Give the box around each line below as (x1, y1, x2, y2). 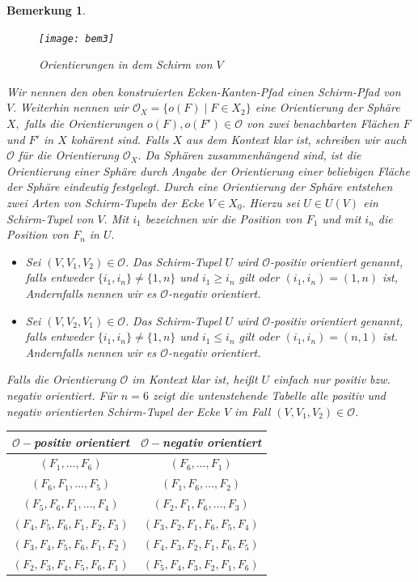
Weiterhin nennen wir (20, 99, 129, 116)
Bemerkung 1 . (6, 2, 87, 18)
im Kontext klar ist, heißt (132, 371, 258, 388)
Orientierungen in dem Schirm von (39, 56, 213, 73)
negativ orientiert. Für (6, 386, 117, 403)
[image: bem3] (39, 32, 115, 45)
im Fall (234, 402, 271, 419)
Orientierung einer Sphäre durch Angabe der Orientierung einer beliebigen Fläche (6, 162, 410, 179)
